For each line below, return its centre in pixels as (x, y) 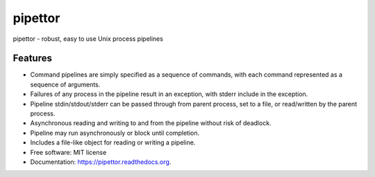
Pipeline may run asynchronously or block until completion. (115, 133)
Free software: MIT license (68, 152)
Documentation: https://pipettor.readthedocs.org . (101, 162)
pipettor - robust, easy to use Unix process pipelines (88, 39)
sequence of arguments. (65, 84)
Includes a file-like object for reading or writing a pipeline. (113, 142)
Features (32, 58)
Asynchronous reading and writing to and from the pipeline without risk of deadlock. (151, 123)
